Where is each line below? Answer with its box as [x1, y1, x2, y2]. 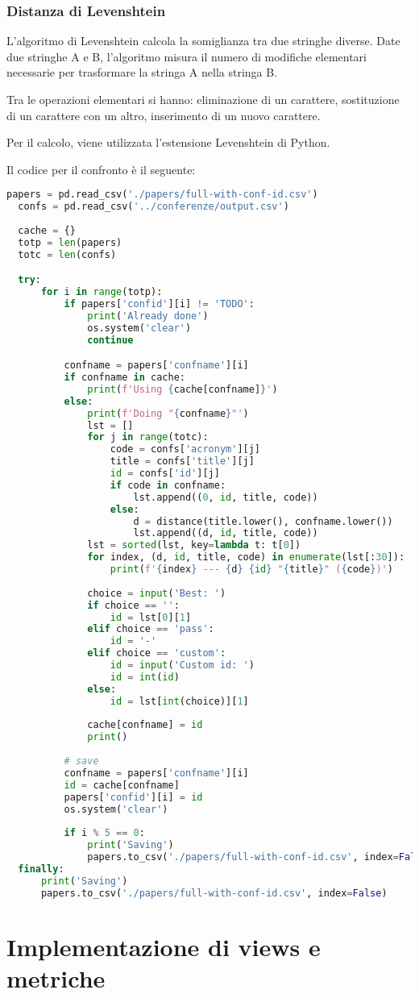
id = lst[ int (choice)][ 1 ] [110, 695, 249, 707]
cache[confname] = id [87, 719, 203, 731]
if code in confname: [110, 479, 226, 491]
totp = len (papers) [18, 236, 122, 248]
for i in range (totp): [40, 286, 163, 298]
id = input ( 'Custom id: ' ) [110, 659, 255, 672]
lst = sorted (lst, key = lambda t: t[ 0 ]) [87, 539, 301, 551]
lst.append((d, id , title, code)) [133, 527, 318, 539]
